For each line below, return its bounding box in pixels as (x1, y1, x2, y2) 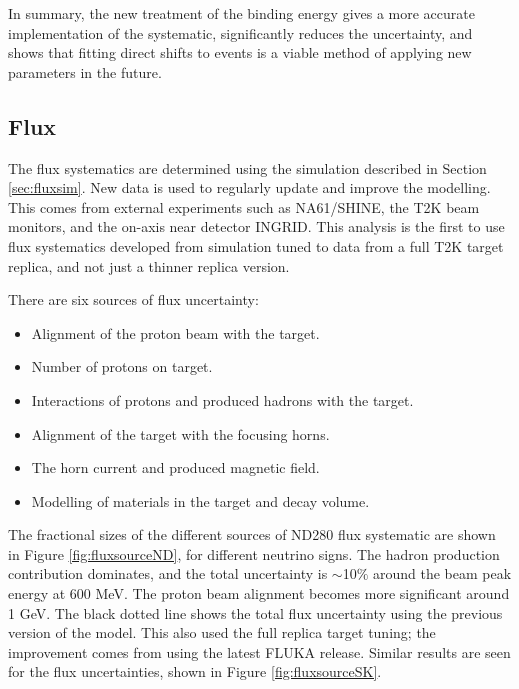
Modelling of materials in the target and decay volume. (31, 490, 370, 511)
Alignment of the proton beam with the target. (31, 322, 320, 343)
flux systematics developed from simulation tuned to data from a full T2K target (8, 235, 504, 256)
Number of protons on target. (31, 356, 213, 377)
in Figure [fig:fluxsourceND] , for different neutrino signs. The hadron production (8, 543, 500, 564)
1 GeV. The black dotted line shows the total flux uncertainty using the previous (8, 602, 503, 623)
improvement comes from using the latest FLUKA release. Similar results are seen (8, 641, 511, 662)
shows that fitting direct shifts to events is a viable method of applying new (8, 42, 472, 63)
